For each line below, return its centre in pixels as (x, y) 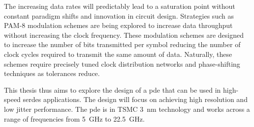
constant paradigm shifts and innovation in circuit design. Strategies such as (119, 15)
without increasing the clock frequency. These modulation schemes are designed (124, 35)
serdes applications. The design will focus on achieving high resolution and (135, 99)
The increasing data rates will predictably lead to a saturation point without (120, 6)
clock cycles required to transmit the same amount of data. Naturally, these (118, 54)
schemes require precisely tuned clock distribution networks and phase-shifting (122, 63)
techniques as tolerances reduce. (52, 73)
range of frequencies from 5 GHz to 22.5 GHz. (74, 118)
